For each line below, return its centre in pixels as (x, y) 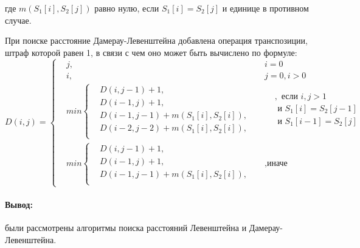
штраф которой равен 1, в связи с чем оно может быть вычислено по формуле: (151, 52)
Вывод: (19, 204)
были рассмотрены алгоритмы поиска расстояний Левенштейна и (126, 228)
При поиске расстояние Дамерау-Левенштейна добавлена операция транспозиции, (156, 40)
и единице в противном (265, 8)
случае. (18, 20)
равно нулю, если (127, 8)
